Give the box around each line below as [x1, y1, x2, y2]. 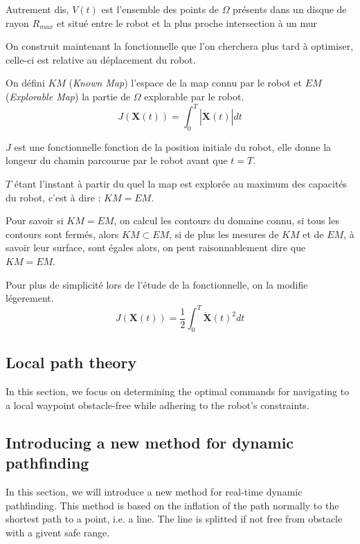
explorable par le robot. [144, 89, 244, 103]
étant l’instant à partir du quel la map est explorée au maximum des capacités [14, 176, 348, 191]
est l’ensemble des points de [101, 2, 219, 16]
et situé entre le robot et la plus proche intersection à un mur [57, 15, 318, 30]
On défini [6, 75, 45, 90]
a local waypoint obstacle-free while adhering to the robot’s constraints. [6, 397, 309, 412]
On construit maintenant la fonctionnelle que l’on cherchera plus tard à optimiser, [6, 39, 354, 53]
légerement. [6, 291, 54, 305]
